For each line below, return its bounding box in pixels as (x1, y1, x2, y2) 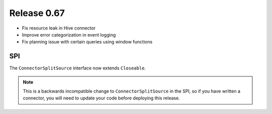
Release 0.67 (9, 7, 65, 18)
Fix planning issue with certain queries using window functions (22, 39, 153, 45)
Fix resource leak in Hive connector (22, 25, 96, 31)
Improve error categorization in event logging (22, 31, 116, 37)
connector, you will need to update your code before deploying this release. (23, 95, 180, 101)
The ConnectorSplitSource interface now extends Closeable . (9, 65, 146, 71)
